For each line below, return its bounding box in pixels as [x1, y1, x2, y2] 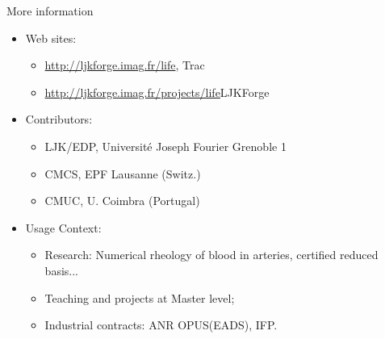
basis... [44, 262, 78, 278]
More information [6, 2, 94, 19]
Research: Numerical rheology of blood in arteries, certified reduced [44, 246, 379, 263]
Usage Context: [25, 219, 102, 236]
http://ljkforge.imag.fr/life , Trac [44, 56, 205, 73]
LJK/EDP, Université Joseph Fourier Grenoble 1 [44, 137, 287, 154]
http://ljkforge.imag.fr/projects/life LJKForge [44, 83, 270, 100]
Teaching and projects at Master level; [44, 289, 235, 306]
